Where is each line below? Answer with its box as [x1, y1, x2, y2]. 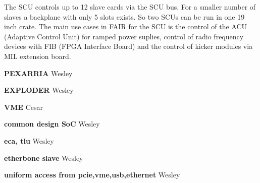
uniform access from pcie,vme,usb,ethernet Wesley [4, 169, 180, 180]
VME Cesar [4, 101, 43, 112]
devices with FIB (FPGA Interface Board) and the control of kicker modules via [4, 41, 253, 51]
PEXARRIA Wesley [4, 68, 73, 78]
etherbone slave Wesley [4, 152, 83, 163]
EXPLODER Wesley [4, 85, 74, 95]
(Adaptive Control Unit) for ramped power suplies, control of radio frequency [4, 31, 244, 41]
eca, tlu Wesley [4, 135, 54, 146]
